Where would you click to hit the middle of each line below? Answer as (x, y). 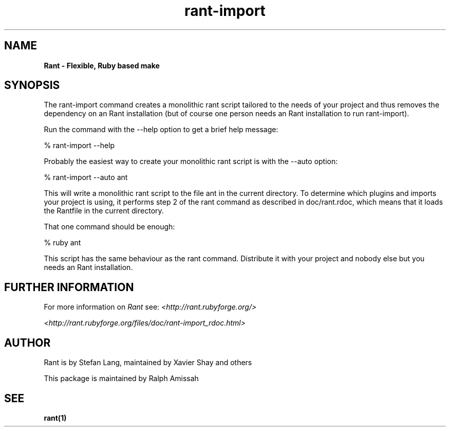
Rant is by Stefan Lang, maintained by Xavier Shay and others (148, 363)
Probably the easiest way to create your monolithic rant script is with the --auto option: (191, 161)
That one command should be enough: (109, 227)
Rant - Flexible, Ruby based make (102, 65)
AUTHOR (27, 343)
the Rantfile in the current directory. (104, 211)
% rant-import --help (79, 146)
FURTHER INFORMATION (69, 287)
